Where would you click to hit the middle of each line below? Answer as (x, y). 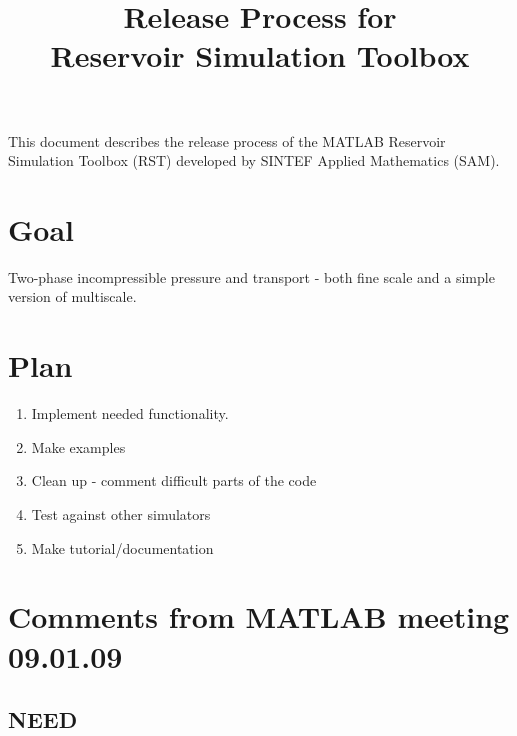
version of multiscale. (72, 296)
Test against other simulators (121, 513)
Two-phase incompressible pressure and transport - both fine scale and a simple (251, 276)
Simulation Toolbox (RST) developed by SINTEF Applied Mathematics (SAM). (254, 160)
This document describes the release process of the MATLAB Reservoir (227, 140)
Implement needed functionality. (130, 413)
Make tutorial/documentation (122, 547)
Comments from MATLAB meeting (259, 616)
